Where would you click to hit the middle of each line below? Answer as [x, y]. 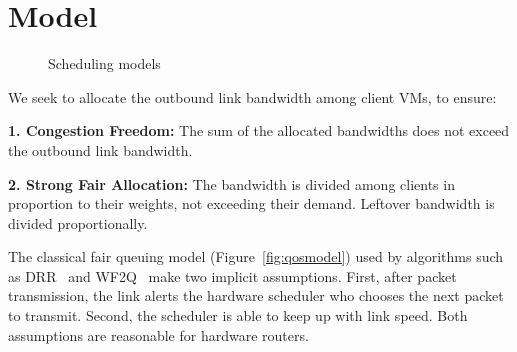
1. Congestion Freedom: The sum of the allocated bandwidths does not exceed [259, 130]
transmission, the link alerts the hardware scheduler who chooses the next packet [256, 295]
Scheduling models [104, 63]
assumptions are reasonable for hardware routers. [158, 334]
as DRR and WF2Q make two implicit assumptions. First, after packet [232, 275]
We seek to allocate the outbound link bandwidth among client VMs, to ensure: [252, 96]
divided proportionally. [78, 222]
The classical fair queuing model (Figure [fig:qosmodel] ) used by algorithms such [256, 256]
